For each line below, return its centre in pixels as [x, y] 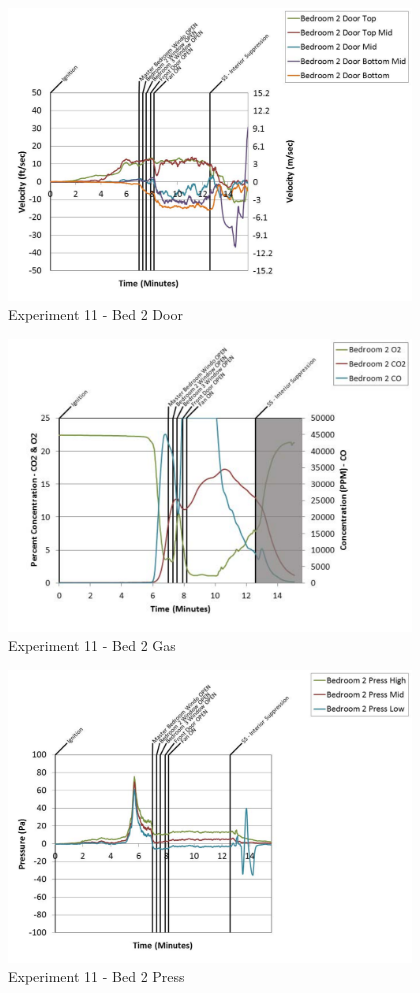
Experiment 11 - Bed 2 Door [95, 314]
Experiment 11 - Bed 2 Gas [92, 645]
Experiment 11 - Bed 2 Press [96, 976]
